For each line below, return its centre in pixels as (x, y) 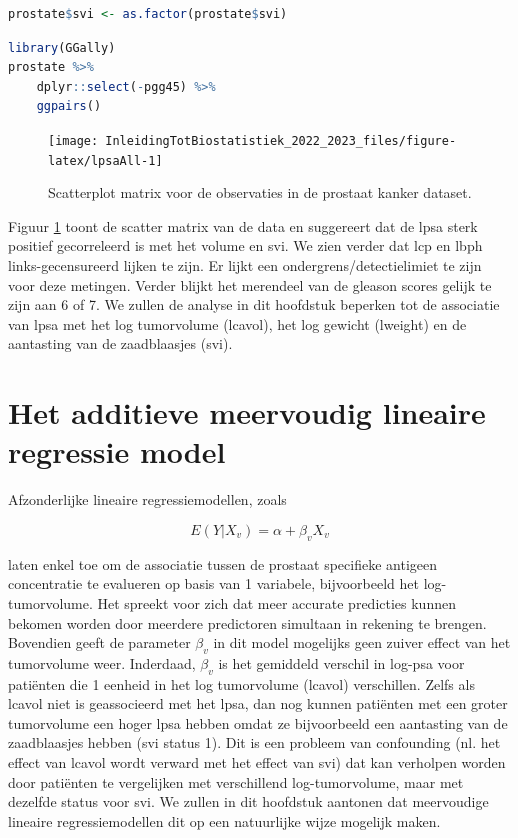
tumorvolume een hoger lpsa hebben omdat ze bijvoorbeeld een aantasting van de (258, 722)
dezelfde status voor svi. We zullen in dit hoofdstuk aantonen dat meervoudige (248, 801)
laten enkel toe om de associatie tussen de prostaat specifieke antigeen (222, 563)
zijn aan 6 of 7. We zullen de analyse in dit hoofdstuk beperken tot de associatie (254, 304)
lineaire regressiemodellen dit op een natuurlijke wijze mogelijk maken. (224, 820)
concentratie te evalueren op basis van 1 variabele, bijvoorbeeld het (213, 583)
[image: (73, 140)
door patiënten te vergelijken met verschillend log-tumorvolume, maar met (236, 781)
